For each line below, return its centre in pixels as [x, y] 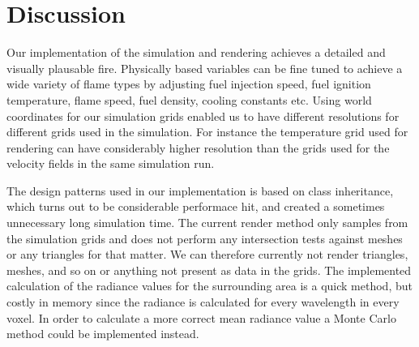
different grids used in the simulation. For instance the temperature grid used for [207, 132]
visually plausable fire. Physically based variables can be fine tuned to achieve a [205, 68]
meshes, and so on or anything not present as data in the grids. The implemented [209, 270]
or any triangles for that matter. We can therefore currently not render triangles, [207, 254]
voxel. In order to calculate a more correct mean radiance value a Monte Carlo [201, 317]
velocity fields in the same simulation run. [111, 163]
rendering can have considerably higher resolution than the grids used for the [198, 147]
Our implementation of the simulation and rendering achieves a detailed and [196, 52]
